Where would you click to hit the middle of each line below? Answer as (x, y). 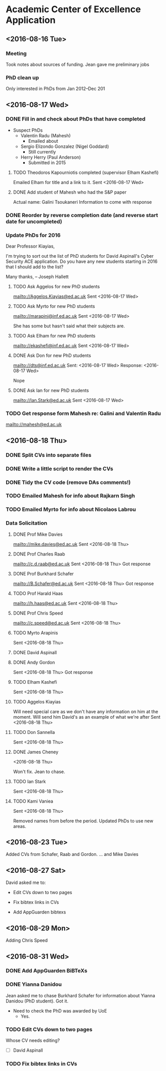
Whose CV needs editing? (33, 1041)
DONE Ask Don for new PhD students (52, 356)
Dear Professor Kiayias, (30, 246)
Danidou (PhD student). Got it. (37, 1001)
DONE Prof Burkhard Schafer (43, 573)
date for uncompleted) (34, 221)
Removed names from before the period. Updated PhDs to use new (83, 821)
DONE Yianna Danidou (34, 985)
